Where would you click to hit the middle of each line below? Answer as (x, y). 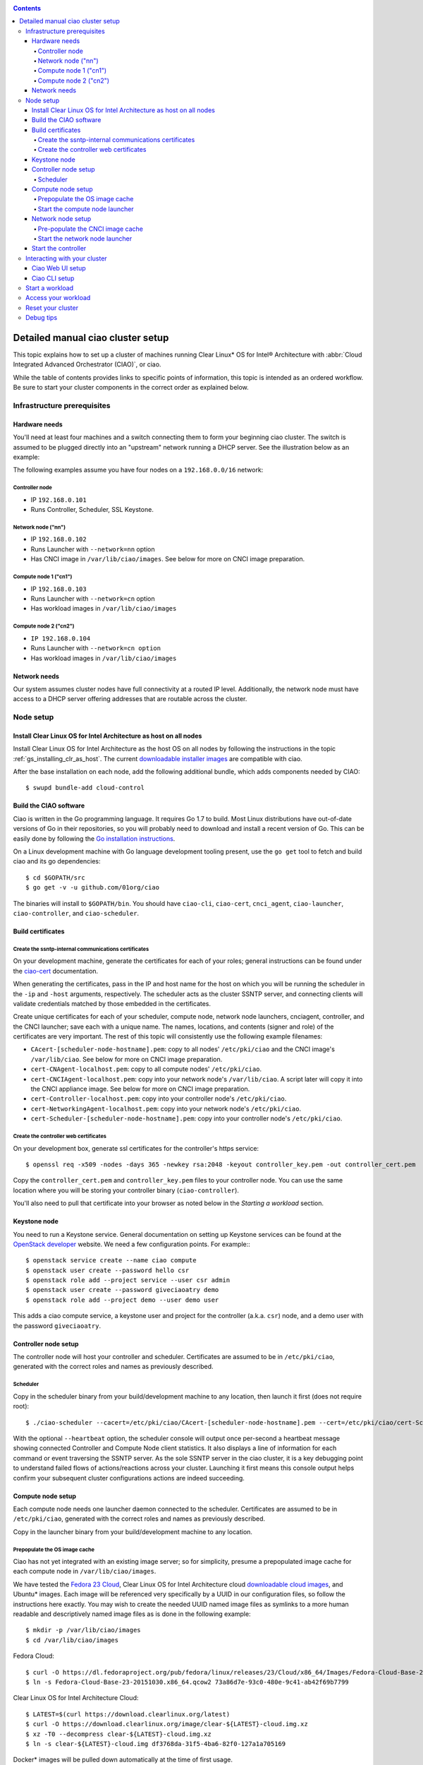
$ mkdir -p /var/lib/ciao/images (83, 1630)
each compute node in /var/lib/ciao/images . (85, 1572)
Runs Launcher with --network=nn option (93, 549)
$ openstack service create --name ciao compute (111, 1261)
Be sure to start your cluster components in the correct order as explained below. (131, 388)
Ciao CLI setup (53, 278)
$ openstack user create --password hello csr (108, 1270)
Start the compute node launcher (86, 209)
